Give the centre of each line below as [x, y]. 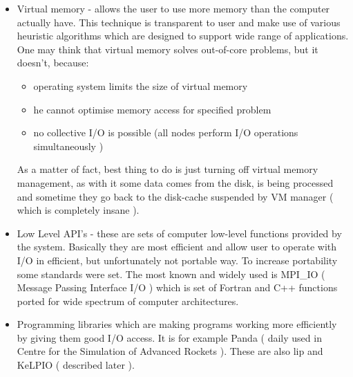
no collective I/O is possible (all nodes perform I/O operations [166, 132]
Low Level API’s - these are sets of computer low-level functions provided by [179, 233]
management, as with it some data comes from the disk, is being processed [175, 182]
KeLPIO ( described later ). [76, 365]
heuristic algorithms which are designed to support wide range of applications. [183, 36]
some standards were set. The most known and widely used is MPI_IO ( [171, 274]
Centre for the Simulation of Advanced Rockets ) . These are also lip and [170, 351]
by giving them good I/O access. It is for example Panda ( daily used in [169, 337]
